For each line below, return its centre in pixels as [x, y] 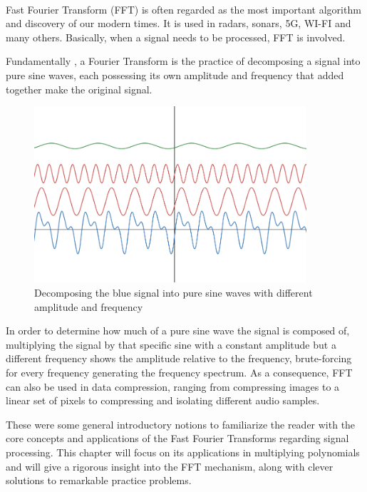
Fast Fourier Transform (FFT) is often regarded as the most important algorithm [183, 9]
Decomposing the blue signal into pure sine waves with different [174, 292]
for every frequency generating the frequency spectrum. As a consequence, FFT [179, 372]
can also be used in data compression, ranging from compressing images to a [173, 386]
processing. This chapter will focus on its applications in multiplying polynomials [183, 452]
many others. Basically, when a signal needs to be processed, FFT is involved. [176, 37]
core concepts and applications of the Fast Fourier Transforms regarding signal [177, 438]
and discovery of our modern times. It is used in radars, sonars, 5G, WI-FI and [179, 23]
